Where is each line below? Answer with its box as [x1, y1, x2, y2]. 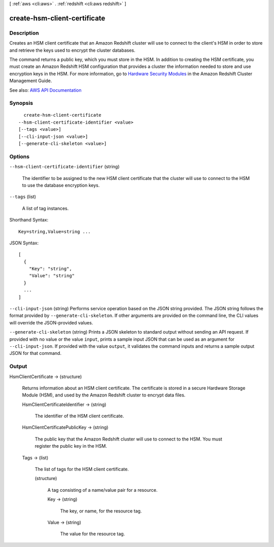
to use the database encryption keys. [22, 182, 100, 188]
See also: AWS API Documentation [9, 87, 82, 93]
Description [9, 29, 39, 37]
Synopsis [9, 99, 33, 106]
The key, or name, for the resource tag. [60, 507, 142, 514]
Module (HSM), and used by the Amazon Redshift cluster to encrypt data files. [22, 392, 186, 398]
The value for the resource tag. [60, 531, 125, 537]
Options [9, 153, 30, 160]
